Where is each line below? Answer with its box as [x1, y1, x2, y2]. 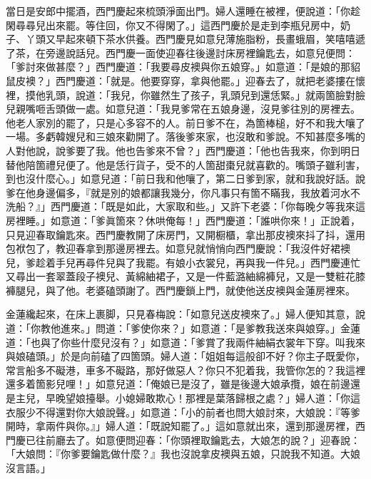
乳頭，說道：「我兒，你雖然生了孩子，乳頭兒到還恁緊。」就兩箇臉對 [45, 87, 355, 102]
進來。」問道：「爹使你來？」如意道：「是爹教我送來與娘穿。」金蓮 [60, 321, 360, 336]
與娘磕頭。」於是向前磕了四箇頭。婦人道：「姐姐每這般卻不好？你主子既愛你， [6, 349, 365, 364]
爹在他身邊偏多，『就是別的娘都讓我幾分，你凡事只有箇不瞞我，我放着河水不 [6, 185, 360, 200]
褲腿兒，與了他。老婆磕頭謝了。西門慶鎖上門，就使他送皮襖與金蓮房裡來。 [6, 282, 355, 297]
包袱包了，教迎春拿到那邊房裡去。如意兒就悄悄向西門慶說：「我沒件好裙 [6, 241, 340, 256]
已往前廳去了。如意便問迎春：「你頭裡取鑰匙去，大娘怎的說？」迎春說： [25, 432, 360, 447]
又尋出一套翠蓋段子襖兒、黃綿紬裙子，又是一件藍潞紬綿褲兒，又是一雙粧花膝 [6, 269, 365, 284]
